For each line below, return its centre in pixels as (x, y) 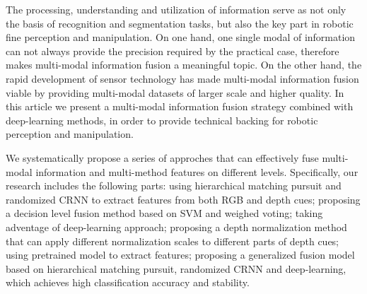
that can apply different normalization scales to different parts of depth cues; (173, 241)
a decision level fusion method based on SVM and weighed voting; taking (164, 213)
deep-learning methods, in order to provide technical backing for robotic (162, 120)
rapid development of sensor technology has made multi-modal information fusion (182, 78)
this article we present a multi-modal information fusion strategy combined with (180, 106)
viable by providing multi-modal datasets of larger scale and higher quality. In (175, 92)
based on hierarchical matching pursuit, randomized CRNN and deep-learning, (176, 268)
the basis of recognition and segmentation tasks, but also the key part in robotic (180, 23)
